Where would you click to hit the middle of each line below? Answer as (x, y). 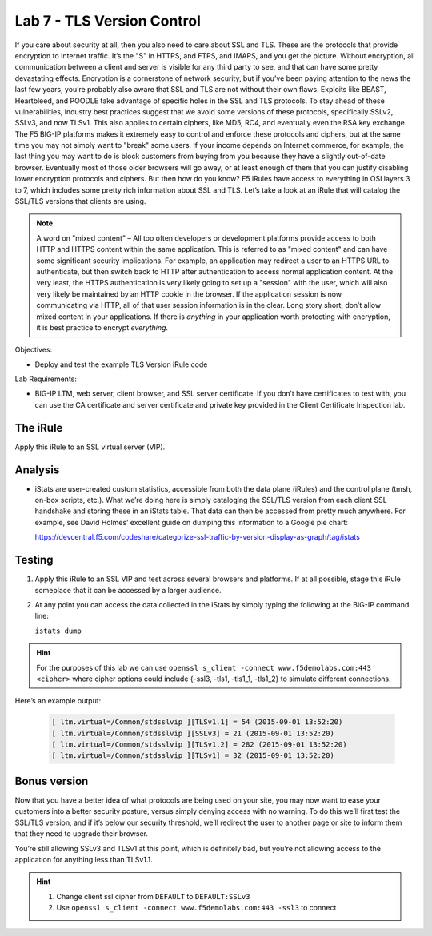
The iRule (39, 428)
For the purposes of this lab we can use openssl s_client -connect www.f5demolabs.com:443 (204, 667)
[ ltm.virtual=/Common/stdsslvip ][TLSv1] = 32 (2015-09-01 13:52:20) (193, 756)
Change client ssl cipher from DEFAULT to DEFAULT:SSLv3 (153, 896)
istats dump (58, 631)
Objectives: (33, 350)
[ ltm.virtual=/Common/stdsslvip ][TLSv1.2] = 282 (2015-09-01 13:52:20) (199, 745)
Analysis (37, 470)
